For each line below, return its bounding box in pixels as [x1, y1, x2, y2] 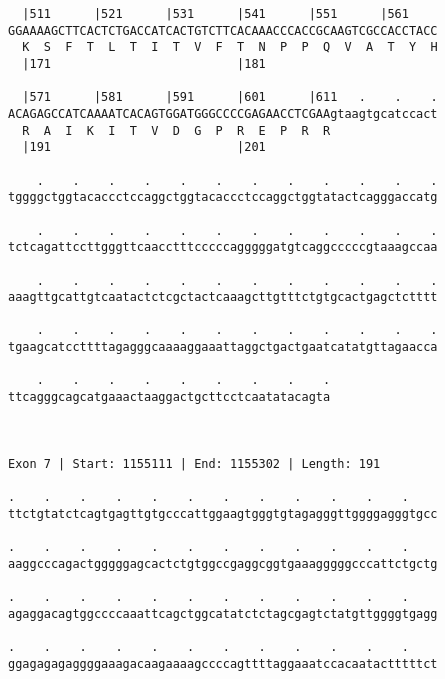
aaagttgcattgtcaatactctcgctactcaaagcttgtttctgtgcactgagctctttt [8, 290, 438, 305]
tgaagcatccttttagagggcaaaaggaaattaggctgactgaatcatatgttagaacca [8, 340, 438, 355]
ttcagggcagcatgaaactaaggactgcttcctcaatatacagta [8, 390, 331, 405]
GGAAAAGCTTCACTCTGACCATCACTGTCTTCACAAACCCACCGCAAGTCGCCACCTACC [8, 23, 438, 38]
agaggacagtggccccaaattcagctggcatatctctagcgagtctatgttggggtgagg [8, 606, 438, 621]
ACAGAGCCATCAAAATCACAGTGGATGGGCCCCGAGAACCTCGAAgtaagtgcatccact [8, 106, 438, 121]
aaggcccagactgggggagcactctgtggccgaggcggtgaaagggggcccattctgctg [8, 556, 438, 571]
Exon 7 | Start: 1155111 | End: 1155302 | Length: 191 [8, 456, 381, 471]
